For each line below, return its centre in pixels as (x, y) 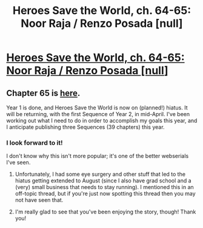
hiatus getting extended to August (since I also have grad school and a (103, 181)
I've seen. (18, 162)
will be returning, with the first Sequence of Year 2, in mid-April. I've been (98, 114)
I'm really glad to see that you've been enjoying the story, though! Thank (105, 212)
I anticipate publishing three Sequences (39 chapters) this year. (85, 127)
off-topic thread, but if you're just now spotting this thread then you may (105, 194)
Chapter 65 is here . (43, 93)
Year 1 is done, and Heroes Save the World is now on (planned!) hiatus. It (97, 108)
